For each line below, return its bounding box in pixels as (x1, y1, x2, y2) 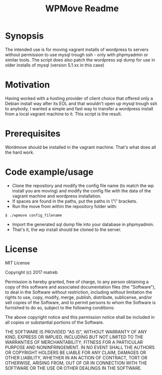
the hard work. (5, 149, 35, 155)
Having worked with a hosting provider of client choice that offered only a (5, 95, 153, 101)
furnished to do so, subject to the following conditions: (5, 305, 115, 311)
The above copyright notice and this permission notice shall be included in (5, 314, 155, 320)
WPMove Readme (45, 3, 119, 14)
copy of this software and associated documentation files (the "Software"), (5, 284, 156, 290)
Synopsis (5, 30, 44, 42)
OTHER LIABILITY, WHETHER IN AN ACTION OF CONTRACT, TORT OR (5, 354, 147, 360)
